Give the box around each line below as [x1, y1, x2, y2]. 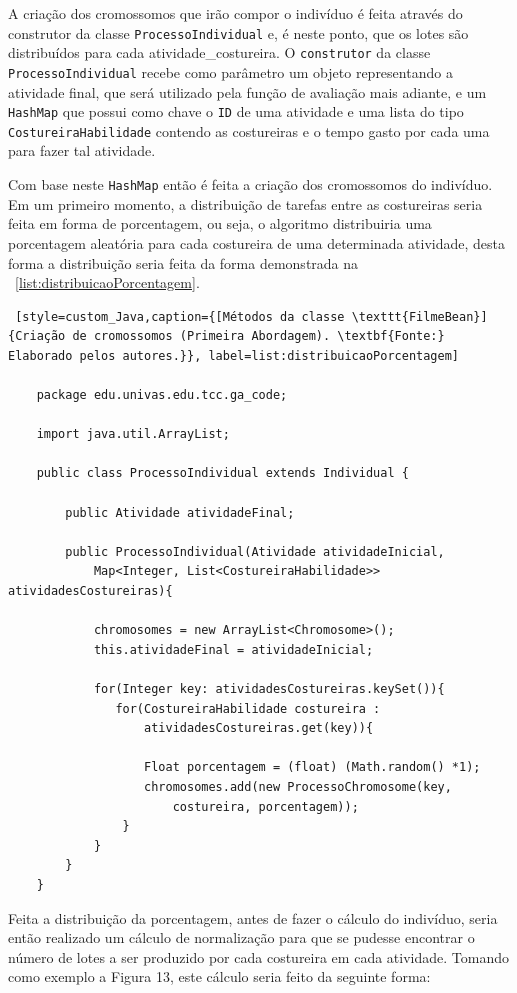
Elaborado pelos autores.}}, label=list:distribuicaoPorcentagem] [8, 348, 460, 363]
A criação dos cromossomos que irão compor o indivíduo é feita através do [8, 3, 463, 23]
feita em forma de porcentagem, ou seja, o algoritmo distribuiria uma [8, 213, 432, 234]
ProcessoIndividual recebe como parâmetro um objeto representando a [8, 61, 453, 82]
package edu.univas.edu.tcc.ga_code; [36, 388, 288, 403]
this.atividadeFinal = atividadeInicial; [93, 642, 374, 657]
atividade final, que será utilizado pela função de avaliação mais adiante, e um [8, 81, 487, 102]
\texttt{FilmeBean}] [351, 309, 488, 324]
